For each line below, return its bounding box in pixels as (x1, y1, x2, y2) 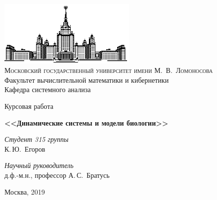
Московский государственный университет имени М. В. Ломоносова (4, 65, 213, 75)
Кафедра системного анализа (4, 84, 91, 95)
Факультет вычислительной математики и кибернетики (4, 74, 169, 85)
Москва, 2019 (4, 186, 45, 197)
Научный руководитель (4, 160, 74, 170)
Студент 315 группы (4, 134, 69, 144)
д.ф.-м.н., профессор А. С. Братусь (4, 169, 110, 180)
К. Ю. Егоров (4, 143, 45, 154)
